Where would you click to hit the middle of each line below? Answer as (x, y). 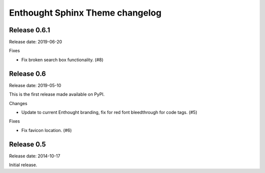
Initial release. (23, 165)
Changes (18, 103)
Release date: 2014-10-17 (35, 156)
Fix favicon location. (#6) (47, 130)
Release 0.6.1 (30, 30)
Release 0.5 (27, 144)
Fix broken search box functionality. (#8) (62, 60)
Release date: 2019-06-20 (36, 42)
